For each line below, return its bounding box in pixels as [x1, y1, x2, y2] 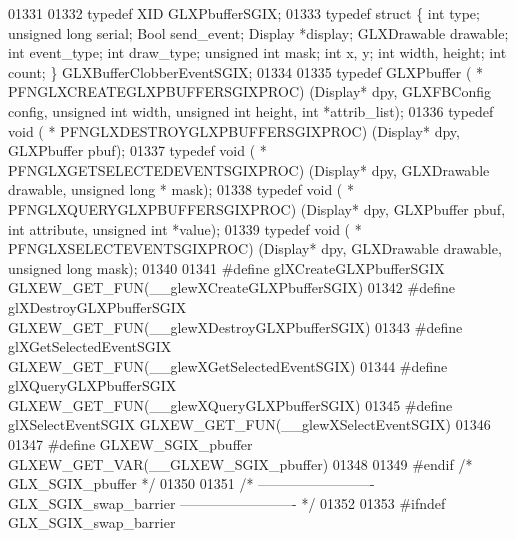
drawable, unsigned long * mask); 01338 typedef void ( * [8, 179, 354, 200]
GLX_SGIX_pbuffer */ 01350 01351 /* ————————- [8, 473, 375, 494]
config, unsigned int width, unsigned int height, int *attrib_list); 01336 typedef [8, 100, 494, 121]
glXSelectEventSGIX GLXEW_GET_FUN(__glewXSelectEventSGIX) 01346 [8, 414, 491, 435]
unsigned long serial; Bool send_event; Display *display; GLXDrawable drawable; [8, 22, 509, 43]
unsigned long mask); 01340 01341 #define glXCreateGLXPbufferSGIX [8, 257, 445, 278]
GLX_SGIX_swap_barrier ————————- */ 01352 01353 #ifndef [8, 492, 446, 513]
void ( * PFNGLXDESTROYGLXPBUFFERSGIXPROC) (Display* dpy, [8, 120, 460, 141]
